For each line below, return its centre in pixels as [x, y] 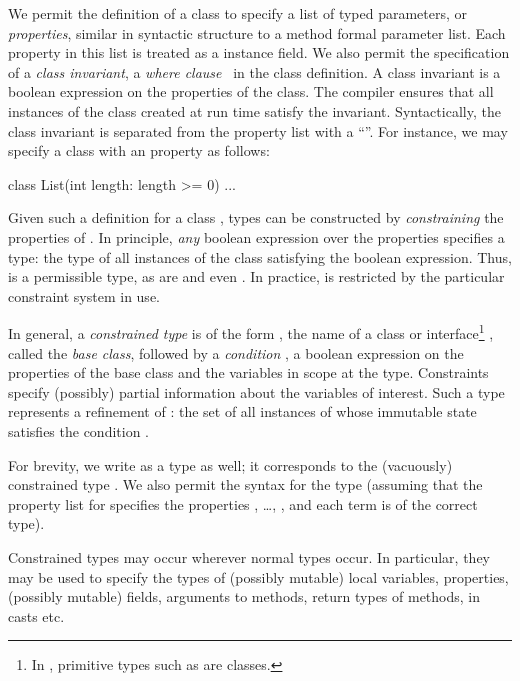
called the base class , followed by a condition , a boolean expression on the [236, 352]
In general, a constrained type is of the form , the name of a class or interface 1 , [251, 331]
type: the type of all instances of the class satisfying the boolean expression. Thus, [260, 256]
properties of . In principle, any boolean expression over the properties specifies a [256, 236]
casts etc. [36, 615]
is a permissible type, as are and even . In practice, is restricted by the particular [256, 276]
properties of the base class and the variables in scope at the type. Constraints [248, 372]
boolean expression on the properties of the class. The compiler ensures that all [251, 91]
